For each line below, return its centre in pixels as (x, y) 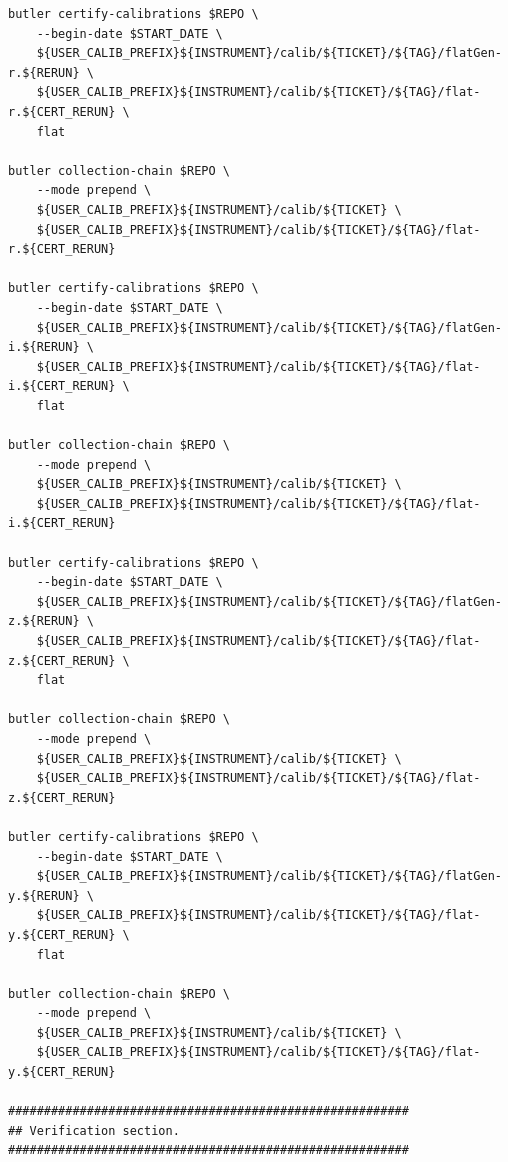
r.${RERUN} (44, 72)
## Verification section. (94, 1130)
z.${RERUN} (44, 621)
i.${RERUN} (44, 347)
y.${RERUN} (44, 895)
